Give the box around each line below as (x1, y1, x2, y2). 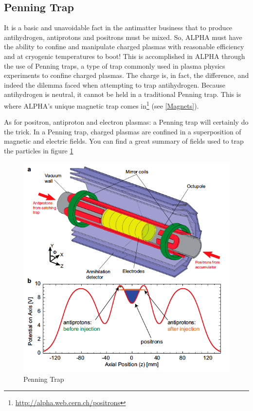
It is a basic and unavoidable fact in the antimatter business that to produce (4, 22, 233, 33)
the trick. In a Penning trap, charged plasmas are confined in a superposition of (4, 126, 241, 136)
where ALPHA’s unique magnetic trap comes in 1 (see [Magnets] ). (4, 99, 199, 111)
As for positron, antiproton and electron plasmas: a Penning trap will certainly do (4, 117, 249, 127)
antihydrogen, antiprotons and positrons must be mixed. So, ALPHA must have (4, 32, 242, 42)
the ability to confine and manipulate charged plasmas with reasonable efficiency (4, 41, 244, 52)
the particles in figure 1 (4, 145, 73, 155)
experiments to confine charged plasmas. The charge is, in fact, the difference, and (4, 70, 249, 80)
